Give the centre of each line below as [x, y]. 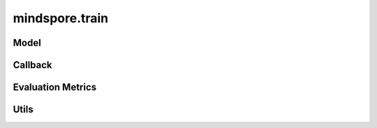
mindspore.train [61, 18]
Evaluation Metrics [55, 87]
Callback [32, 65]
